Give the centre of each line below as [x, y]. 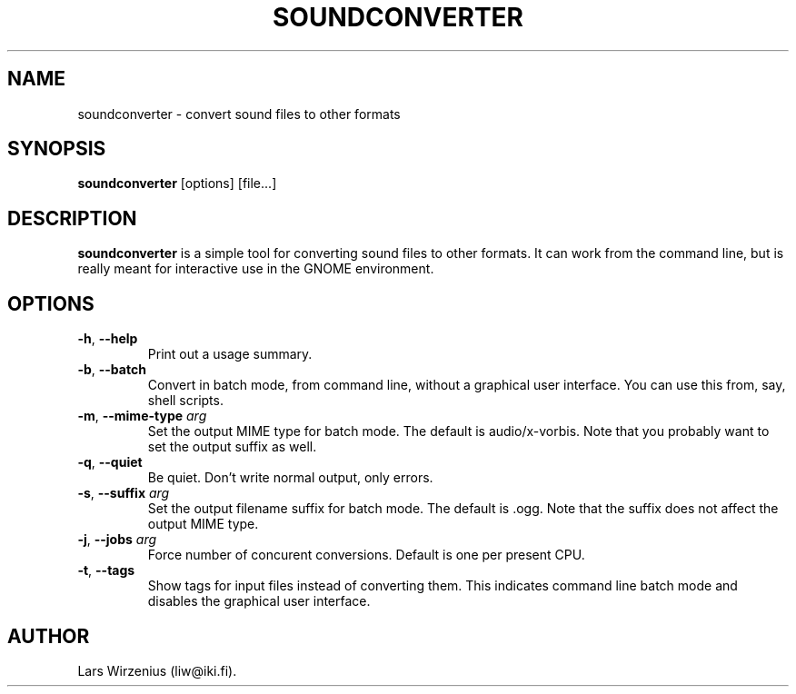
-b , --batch [112, 370]
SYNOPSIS [57, 149]
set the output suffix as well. [232, 447]
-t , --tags [106, 570]
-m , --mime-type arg [142, 416]
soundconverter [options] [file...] [177, 183]
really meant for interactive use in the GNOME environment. [256, 269]
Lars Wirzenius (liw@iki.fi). [157, 670]
